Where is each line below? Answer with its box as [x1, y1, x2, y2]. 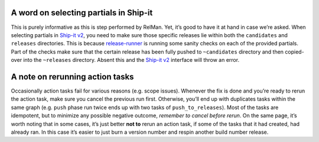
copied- [284, 48, 304, 55]
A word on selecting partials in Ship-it [11, 8, 153, 18]
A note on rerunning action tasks [11, 71, 134, 82]
